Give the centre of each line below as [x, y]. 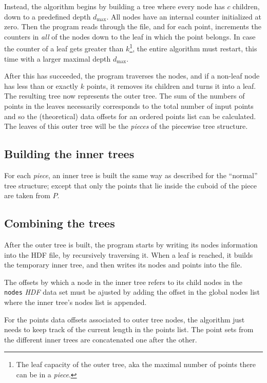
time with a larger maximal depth [58, 58]
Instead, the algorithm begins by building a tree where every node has [115, 6]
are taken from [27, 195]
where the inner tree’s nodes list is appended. [75, 302]
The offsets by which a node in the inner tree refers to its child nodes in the [123, 282]
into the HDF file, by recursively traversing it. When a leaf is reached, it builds [129, 254]
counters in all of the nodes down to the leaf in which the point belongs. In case [130, 36]
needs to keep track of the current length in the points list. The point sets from [129, 329]
